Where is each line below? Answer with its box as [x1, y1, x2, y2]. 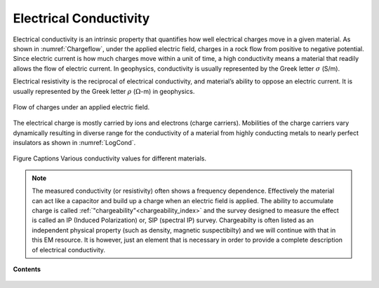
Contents [13, 265, 41, 273]
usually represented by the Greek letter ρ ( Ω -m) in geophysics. [13, 87, 195, 95]
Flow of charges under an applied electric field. [13, 102, 150, 111]
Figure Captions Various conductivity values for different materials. [13, 154, 207, 163]
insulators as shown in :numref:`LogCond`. [13, 139, 136, 147]
